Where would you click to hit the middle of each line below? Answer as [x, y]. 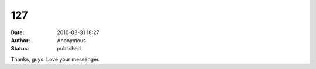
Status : [20, 49]
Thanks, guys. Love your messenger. [55, 59]
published [69, 49]
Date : [18, 32]
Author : [20, 40]
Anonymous [71, 40]
